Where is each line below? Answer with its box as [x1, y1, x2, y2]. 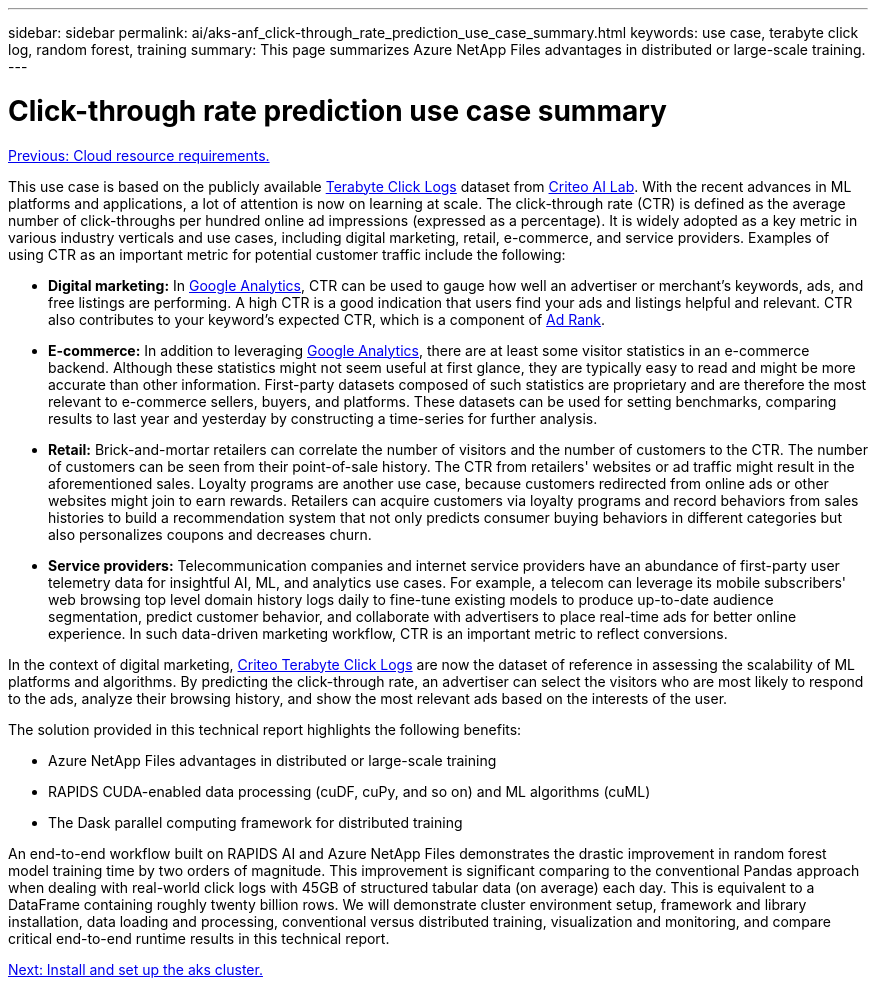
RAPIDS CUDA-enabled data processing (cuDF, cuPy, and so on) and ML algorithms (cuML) [48, 782, 651, 800]
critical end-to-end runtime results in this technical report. [8, 929, 390, 947]
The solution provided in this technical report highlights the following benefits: [8, 720, 522, 738]
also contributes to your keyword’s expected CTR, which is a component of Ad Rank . [48, 310, 606, 328]
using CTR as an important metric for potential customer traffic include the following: [8, 245, 566, 263]
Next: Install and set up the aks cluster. [8, 960, 263, 978]
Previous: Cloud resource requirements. [8, 146, 270, 164]
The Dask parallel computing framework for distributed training [48, 813, 463, 831]
